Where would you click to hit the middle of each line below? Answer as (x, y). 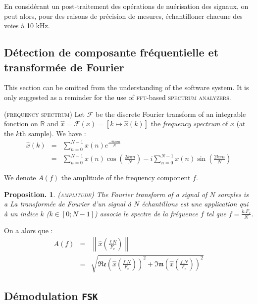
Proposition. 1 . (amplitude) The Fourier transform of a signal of (106, 194)
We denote (20, 177)
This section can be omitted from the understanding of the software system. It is (127, 87)
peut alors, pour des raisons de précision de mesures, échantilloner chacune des (123, 16)
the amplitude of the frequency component (126, 177)
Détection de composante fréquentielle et (111, 52)
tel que (216, 213)
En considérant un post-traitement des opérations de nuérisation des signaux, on (126, 6)
